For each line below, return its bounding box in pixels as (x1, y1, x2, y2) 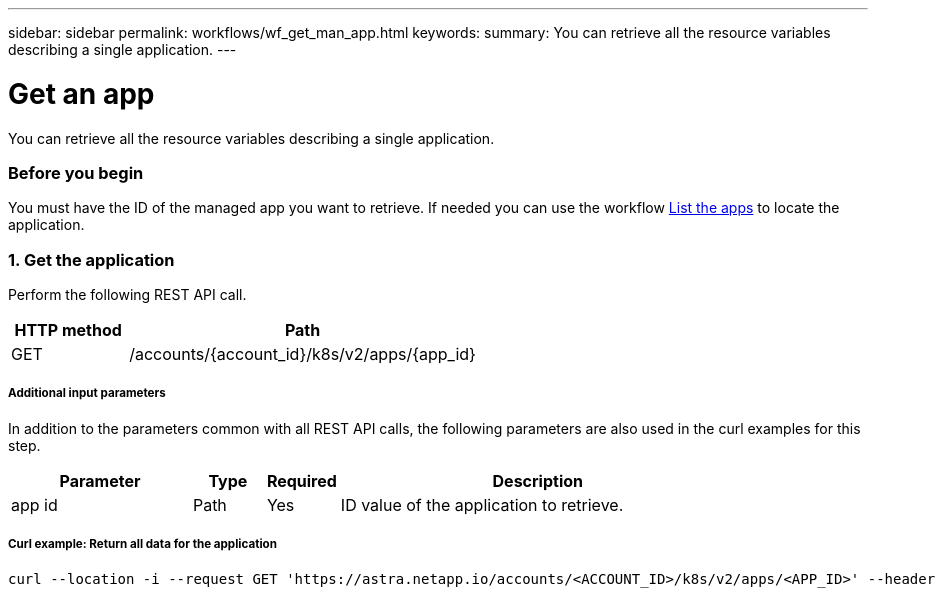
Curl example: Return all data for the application (8, 537, 277, 552)
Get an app (8, 76, 155, 111)
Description (492, 470, 583, 491)
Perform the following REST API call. (8, 286, 247, 303)
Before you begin (8, 162, 144, 183)
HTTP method (14, 320, 122, 340)
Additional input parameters (8, 386, 166, 401)
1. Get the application (8, 249, 175, 270)
